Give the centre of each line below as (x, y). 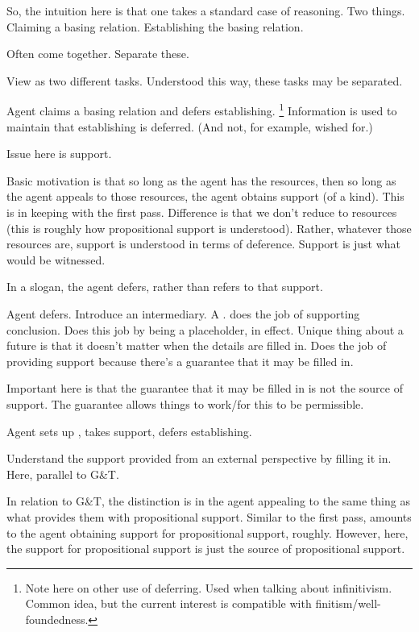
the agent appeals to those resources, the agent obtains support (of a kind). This (205, 196)
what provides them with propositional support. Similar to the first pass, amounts (209, 516)
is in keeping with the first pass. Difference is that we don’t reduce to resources (202, 212)
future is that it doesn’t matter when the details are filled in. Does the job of (197, 345)
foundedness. (57, 619)
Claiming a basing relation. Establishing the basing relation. (155, 26)
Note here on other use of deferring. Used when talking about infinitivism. (209, 587)
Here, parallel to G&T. (63, 474)
